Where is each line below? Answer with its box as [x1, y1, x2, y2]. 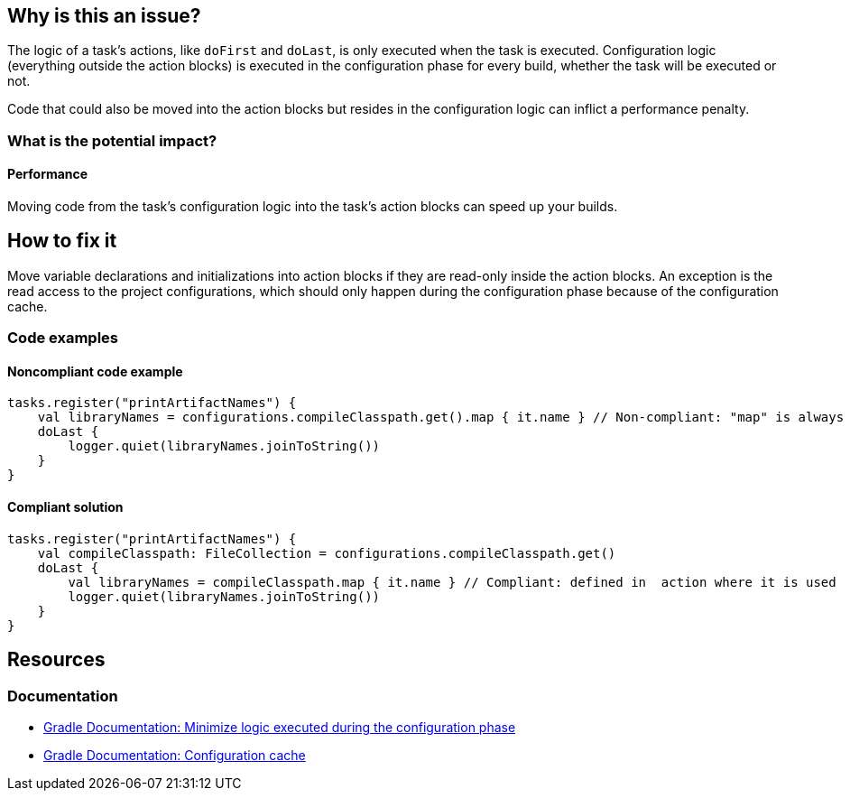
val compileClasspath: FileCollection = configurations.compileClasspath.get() [37, 545, 616, 561]
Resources [7, 648, 106, 672]
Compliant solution [7, 499, 124, 515]
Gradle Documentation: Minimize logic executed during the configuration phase [43, 719, 516, 735]
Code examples [7, 329, 119, 348]
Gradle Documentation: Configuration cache [43, 747, 306, 763]
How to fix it [7, 229, 117, 253]
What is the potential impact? [7, 131, 217, 150]
